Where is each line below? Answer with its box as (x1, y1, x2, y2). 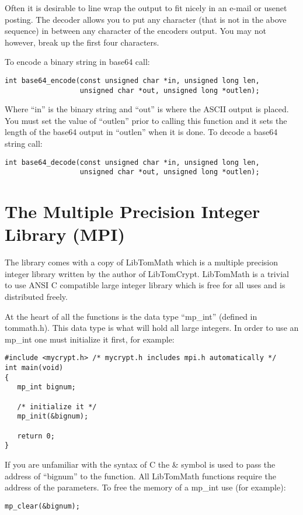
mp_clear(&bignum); (5, 502, 80, 510)
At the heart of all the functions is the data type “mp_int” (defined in (5, 310, 257, 322)
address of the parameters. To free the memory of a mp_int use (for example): (5, 481, 286, 493)
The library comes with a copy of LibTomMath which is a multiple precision (5, 256, 278, 268)
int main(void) (5, 364, 64, 372)
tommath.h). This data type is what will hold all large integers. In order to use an (5, 322, 299, 334)
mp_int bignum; (17, 383, 76, 392)
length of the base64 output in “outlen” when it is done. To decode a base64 (5, 126, 278, 138)
